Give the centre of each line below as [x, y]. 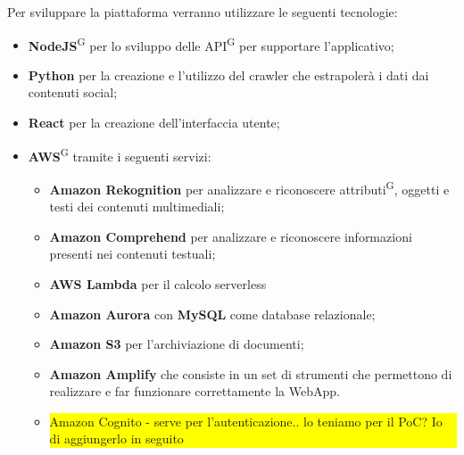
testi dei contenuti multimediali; [137, 207]
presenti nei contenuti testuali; [133, 254]
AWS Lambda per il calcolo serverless [158, 283]
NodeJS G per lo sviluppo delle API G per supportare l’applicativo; [211, 44]
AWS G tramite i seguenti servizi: [120, 154]
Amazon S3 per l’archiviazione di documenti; [177, 344]
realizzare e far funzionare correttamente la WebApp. [195, 391]
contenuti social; [73, 92]
